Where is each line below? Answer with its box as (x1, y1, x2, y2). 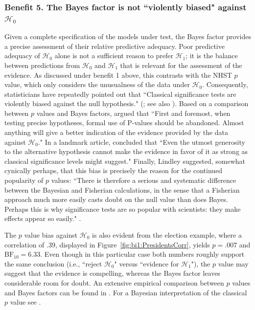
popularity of (4, 175, 44, 185)
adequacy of (4, 50, 40, 61)
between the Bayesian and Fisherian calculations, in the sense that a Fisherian (4, 184, 240, 195)
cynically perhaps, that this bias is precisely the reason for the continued (4, 165, 223, 176)
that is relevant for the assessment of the (120, 60, 242, 70)
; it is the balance (185, 50, 238, 61)
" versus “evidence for (114, 258, 179, 268)
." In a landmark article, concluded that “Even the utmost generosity (38, 136, 245, 147)
